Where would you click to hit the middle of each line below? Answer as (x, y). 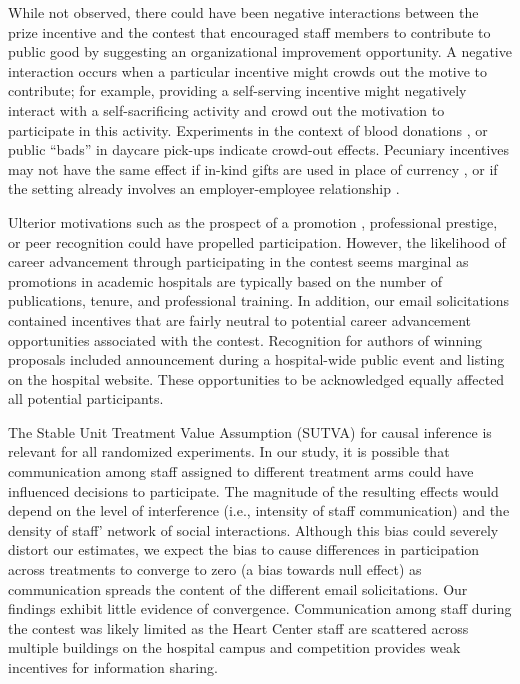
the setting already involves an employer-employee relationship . (204, 188)
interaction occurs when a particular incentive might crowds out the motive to (248, 70)
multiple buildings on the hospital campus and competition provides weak (234, 647)
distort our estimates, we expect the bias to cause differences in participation (244, 549)
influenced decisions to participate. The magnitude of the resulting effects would (253, 490)
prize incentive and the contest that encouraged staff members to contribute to (249, 31)
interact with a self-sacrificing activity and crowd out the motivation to (226, 109)
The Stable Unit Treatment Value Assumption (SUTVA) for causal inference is (250, 431)
